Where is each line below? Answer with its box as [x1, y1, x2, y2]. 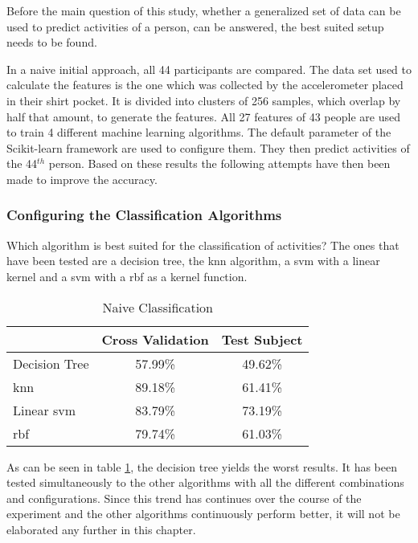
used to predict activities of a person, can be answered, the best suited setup [6, 18, 384, 35]
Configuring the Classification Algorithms [6, 205, 282, 225]
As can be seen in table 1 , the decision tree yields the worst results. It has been [6, 458, 398, 475]
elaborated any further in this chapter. [6, 521, 196, 537]
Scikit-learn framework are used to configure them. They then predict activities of [6, 139, 410, 156]
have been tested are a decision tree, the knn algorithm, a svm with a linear [6, 252, 380, 269]
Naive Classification [102, 297, 213, 316]
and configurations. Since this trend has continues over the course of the [6, 489, 362, 506]
